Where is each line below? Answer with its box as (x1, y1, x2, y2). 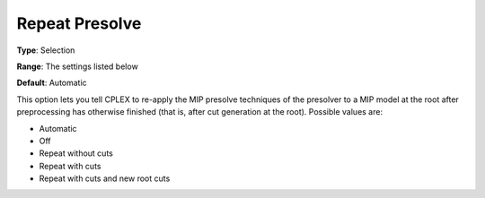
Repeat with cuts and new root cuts (39, 173, 171, 184)
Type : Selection (16, 45, 75, 56)
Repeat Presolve (16, 13, 142, 33)
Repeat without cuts (39, 148, 114, 159)
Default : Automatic (16, 77, 87, 89)
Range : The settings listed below (16, 61, 138, 72)
